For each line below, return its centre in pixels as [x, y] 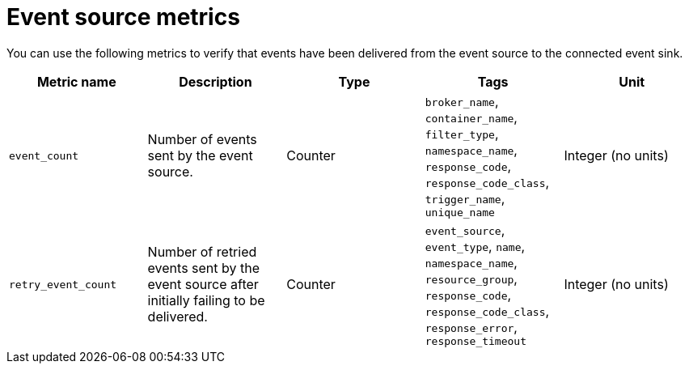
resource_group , [471, 278]
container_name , [471, 117]
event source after [203, 285]
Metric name [76, 81]
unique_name [460, 212]
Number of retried [202, 252]
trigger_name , [465, 198]
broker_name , [462, 101]
